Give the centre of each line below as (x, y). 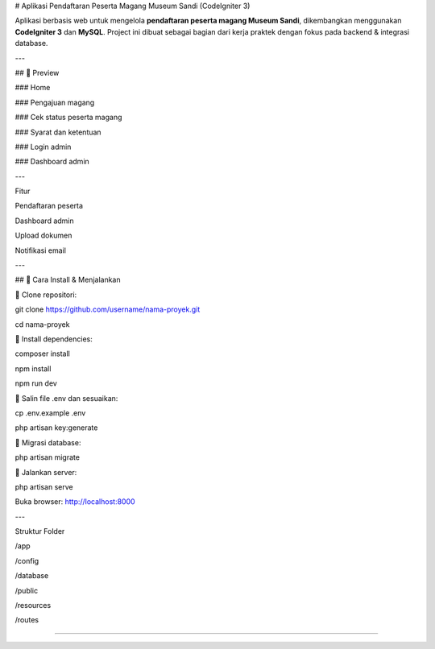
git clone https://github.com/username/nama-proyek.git (108, 309)
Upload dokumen (43, 236)
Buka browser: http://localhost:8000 (75, 502)
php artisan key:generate (56, 428)
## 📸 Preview (37, 72)
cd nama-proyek (42, 324)
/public (27, 590)
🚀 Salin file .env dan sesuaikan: (66, 398)
